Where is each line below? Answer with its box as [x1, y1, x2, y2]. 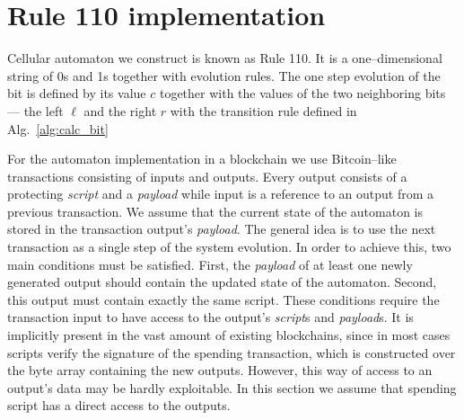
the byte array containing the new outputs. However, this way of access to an [7, 361, 433, 380]
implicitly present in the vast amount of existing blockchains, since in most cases [7, 326, 451, 344]
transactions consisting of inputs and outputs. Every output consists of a [7, 166, 407, 185]
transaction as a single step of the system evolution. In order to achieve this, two [7, 237, 451, 256]
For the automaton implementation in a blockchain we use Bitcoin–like [7, 149, 397, 168]
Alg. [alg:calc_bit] [7, 119, 109, 138]
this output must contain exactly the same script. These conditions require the [7, 290, 440, 308]
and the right [83, 101, 157, 120]
